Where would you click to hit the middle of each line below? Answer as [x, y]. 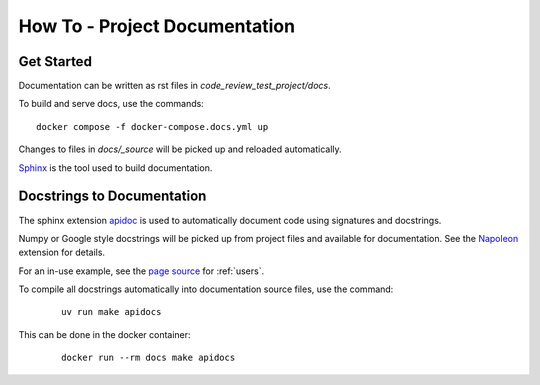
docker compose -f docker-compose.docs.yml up [152, 126]
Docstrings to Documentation [112, 196]
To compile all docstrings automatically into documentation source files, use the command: [206, 289]
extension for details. [61, 252]
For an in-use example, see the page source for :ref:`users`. [141, 271]
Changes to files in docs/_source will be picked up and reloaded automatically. [180, 149]
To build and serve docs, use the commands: [111, 104]
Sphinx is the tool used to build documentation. [115, 167]
